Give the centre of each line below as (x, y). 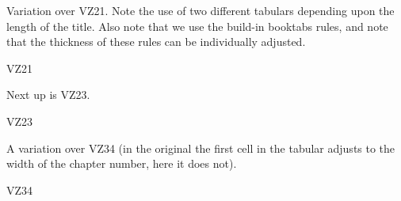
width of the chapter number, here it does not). (122, 163)
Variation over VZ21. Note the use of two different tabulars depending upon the (200, 10)
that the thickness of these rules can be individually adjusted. (156, 42)
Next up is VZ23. (48, 95)
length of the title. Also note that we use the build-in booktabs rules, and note (197, 26)
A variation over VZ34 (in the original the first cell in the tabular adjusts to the (201, 148)
